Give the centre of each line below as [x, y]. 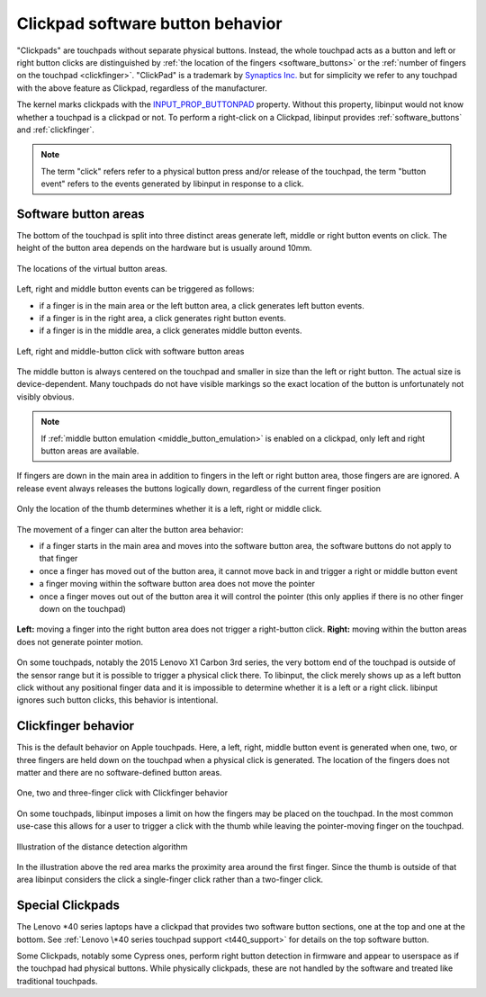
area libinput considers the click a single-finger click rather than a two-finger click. [170, 880]
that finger [58, 559]
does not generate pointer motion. [80, 642]
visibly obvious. [45, 397]
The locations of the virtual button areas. [92, 268]
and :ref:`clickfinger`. [55, 130]
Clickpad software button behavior [149, 23]
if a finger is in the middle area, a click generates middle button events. [171, 331]
